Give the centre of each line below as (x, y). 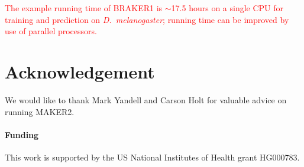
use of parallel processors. (51, 31)
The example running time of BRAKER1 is (84, 8)
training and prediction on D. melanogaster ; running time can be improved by (147, 19)
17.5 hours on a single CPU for (227, 8)
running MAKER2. (40, 111)
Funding (22, 134)
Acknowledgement (80, 71)
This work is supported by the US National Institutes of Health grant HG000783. (152, 157)
